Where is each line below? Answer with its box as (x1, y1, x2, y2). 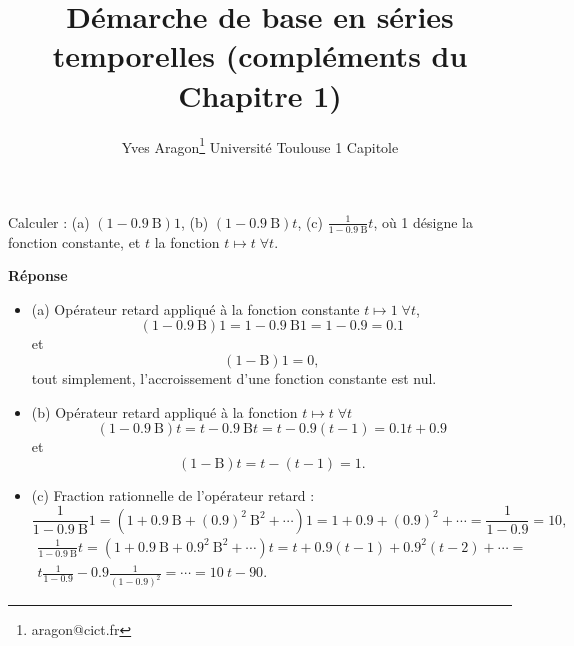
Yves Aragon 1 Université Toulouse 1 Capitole (121, 133, 399, 157)
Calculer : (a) (8, 211, 90, 232)
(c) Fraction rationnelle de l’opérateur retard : (31, 484, 315, 505)
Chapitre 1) (178, 74, 342, 115)
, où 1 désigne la (373, 211, 473, 232)
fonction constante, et (8, 231, 141, 252)
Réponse (8, 265, 68, 286)
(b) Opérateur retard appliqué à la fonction (31, 401, 298, 422)
